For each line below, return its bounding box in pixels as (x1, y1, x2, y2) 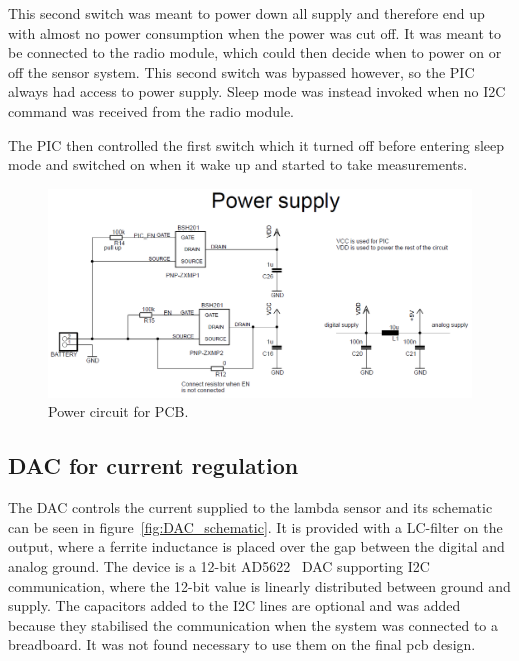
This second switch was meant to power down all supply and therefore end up (8, 3, 485, 23)
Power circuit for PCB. (48, 401, 189, 422)
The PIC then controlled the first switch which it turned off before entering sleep (8, 134, 505, 155)
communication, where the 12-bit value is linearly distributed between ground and (8, 575, 511, 596)
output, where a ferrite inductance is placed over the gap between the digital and (8, 536, 505, 557)
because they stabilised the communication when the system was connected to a (8, 614, 498, 635)
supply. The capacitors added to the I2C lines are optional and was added (8, 595, 461, 616)
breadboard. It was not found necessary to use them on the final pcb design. (8, 634, 476, 655)
